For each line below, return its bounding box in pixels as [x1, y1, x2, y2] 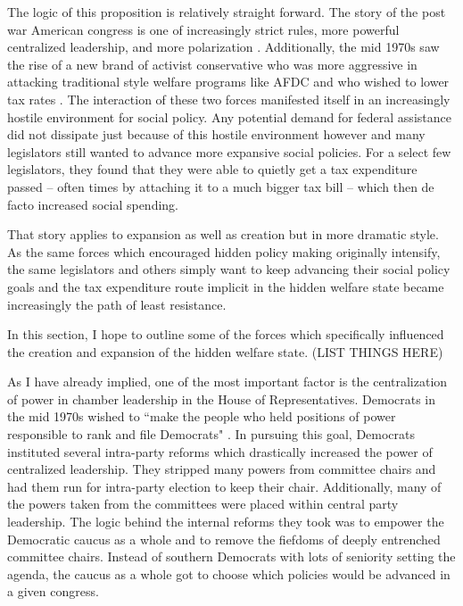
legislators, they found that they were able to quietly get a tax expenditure [7, 160, 418, 178]
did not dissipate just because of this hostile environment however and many [7, 125, 426, 144]
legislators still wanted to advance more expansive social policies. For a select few [7, 142, 451, 161]
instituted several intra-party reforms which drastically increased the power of [7, 442, 433, 461]
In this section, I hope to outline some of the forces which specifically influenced [7, 325, 444, 344]
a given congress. [7, 582, 99, 601]
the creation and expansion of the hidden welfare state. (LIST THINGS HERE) [7, 342, 443, 361]
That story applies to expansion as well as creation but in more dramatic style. [7, 225, 439, 244]
